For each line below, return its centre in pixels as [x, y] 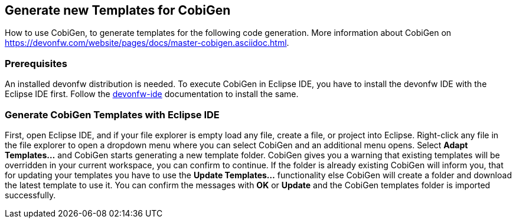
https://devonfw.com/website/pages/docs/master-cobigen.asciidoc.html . [147, 43]
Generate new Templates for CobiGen [118, 10]
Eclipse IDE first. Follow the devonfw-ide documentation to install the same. [152, 94]
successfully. [30, 195]
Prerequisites [36, 63]
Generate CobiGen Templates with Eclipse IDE [112, 114]
